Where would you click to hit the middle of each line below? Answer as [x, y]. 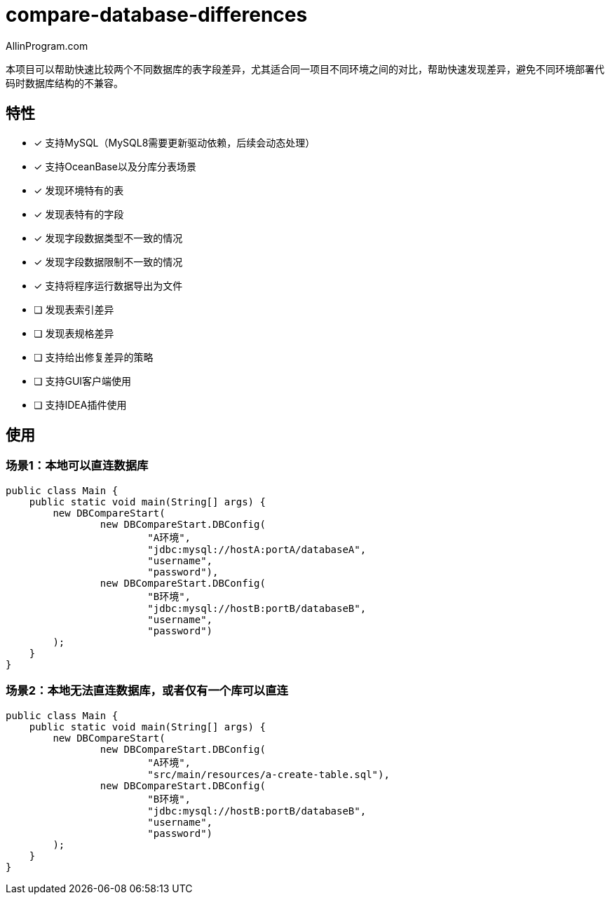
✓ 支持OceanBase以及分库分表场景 [115, 166]
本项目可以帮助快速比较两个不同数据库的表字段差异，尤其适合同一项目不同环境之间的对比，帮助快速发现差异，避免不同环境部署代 [305, 69]
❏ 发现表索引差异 [74, 309]
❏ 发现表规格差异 [74, 333]
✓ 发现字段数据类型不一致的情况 [108, 238]
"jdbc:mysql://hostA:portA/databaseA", [257, 549]
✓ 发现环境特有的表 [79, 190]
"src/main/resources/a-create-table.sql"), [269, 774]
